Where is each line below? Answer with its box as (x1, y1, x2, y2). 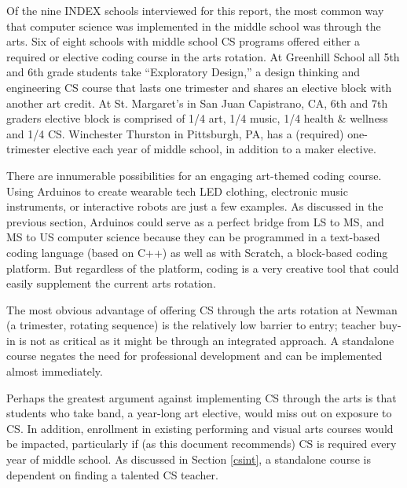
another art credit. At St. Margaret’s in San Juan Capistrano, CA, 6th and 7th (6, 94, 388, 111)
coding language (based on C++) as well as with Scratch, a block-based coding (6, 244, 388, 260)
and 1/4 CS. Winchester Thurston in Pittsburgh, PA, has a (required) (6, 125, 344, 141)
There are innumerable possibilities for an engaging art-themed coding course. (6, 167, 382, 183)
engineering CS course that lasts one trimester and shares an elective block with (6, 79, 392, 95)
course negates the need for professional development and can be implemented (6, 347, 383, 364)
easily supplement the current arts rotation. (6, 275, 216, 292)
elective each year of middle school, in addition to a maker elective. (53, 141, 376, 157)
